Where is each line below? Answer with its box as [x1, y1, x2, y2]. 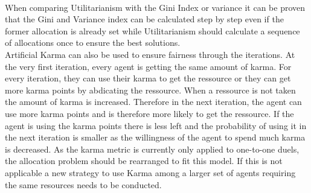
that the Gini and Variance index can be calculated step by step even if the [5, 13, 284, 25]
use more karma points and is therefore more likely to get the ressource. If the [5, 107, 294, 119]
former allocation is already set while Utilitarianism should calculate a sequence [5, 24, 300, 37]
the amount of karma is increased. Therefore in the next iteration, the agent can [5, 95, 302, 108]
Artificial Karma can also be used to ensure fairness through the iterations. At [5, 48, 295, 60]
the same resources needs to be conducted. [5, 178, 162, 191]
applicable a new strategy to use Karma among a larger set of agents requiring [5, 166, 296, 179]
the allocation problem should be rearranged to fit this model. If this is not [5, 154, 283, 167]
